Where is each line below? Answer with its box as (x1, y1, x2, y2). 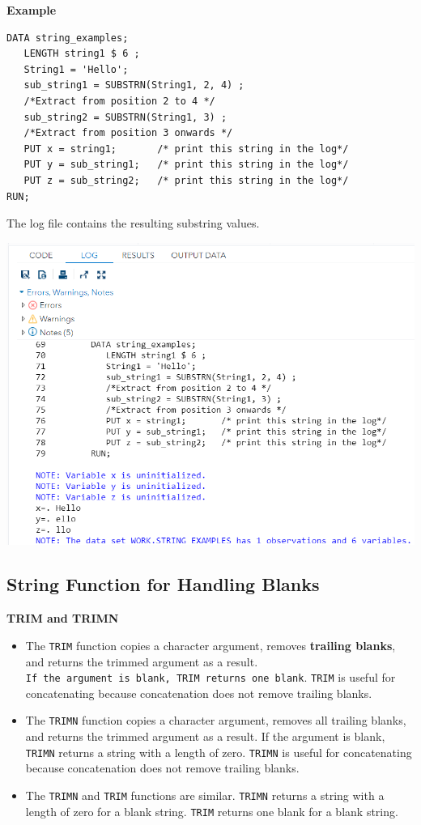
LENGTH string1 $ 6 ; (23, 48, 140, 60)
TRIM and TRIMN (6, 610, 119, 627)
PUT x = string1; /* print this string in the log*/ (23, 142, 349, 155)
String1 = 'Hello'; (23, 63, 129, 75)
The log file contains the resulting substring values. (6, 215, 260, 232)
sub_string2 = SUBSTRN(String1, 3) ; (23, 111, 228, 123)
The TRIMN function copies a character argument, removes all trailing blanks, (25, 712, 406, 729)
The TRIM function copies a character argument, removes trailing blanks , (25, 636, 396, 653)
